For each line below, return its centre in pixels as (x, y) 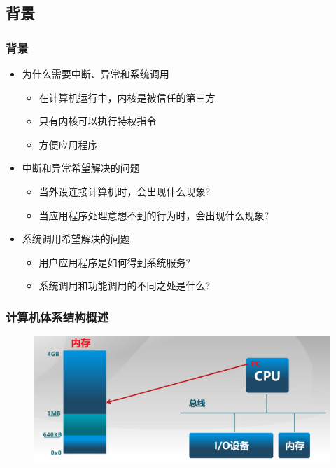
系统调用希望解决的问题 (76, 239)
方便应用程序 (68, 144)
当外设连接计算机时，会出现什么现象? (125, 191)
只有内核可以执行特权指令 (98, 121)
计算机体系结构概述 (57, 316)
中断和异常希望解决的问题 (81, 168)
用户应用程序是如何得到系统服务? (115, 262)
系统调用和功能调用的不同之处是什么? (125, 285)
